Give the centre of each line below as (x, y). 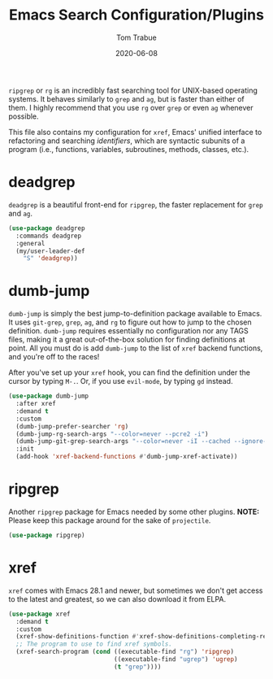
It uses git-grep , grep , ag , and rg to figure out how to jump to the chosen (130, 322)
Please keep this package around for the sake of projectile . (110, 520)
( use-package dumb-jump (49, 396)
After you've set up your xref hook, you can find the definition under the (129, 372)
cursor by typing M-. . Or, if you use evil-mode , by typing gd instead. (121, 381)
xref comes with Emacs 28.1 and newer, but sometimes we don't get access (136, 590)
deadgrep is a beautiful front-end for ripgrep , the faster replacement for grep (136, 204)
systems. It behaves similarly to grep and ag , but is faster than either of (127, 98)
